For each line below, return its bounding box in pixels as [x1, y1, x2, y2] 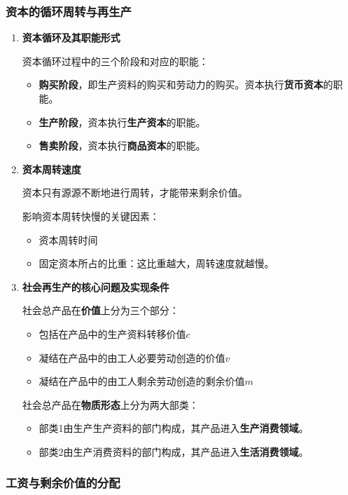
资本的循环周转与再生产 [6, 2, 132, 20]
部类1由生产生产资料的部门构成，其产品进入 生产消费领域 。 [39, 421, 309, 435]
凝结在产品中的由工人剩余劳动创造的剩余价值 [39, 374, 245, 388]
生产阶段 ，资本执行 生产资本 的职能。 [39, 114, 206, 129]
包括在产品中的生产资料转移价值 [39, 326, 186, 341]
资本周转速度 [22, 161, 81, 176]
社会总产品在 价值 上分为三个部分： [22, 303, 179, 318]
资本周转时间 [39, 232, 98, 247]
